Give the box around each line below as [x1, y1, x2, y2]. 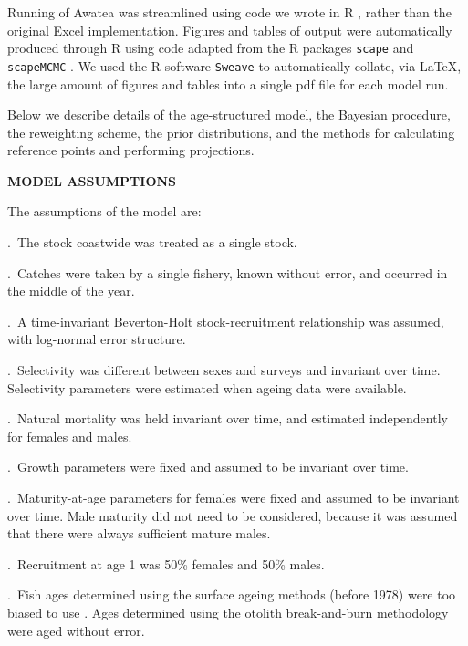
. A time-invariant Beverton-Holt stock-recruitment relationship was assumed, [7, 311, 444, 330]
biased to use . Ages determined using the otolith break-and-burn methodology [7, 602, 449, 621]
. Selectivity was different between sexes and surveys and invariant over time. [7, 360, 441, 380]
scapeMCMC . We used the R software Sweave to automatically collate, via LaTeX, [7, 56, 462, 75]
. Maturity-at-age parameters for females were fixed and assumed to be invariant [7, 488, 460, 506]
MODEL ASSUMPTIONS [7, 171, 177, 190]
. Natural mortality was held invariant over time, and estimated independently [7, 409, 448, 428]
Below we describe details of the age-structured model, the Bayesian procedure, [7, 105, 451, 124]
